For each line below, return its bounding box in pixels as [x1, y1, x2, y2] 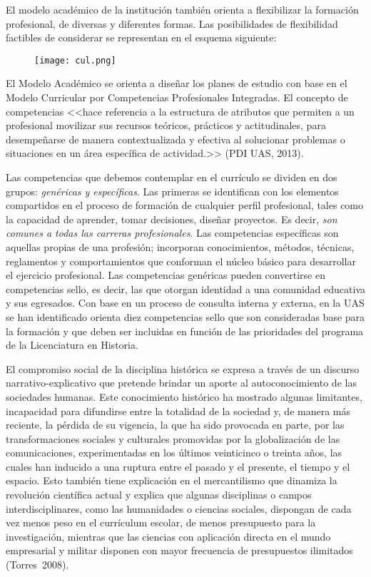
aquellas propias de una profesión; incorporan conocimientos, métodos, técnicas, [6, 239, 355, 254]
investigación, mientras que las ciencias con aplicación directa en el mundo [6, 529, 331, 543]
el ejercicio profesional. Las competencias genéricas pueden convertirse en [6, 267, 325, 282]
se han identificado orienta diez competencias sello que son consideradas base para [6, 309, 365, 324]
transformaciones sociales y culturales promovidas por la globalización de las [6, 431, 340, 446]
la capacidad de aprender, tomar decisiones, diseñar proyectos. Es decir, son [6, 211, 337, 226]
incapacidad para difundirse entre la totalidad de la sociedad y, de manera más [6, 403, 351, 418]
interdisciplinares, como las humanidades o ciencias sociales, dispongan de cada [6, 501, 352, 516]
